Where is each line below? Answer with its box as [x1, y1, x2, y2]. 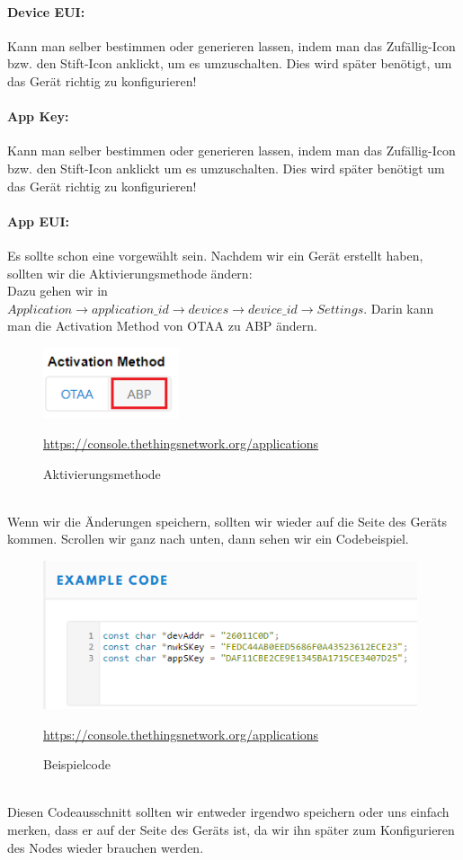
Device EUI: [7, 2, 85, 21]
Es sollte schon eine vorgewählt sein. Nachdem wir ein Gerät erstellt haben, [7, 245, 423, 264]
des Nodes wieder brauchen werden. [7, 838, 204, 856]
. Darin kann [363, 298, 434, 317]
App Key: [7, 107, 69, 126]
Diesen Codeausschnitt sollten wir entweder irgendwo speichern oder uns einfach [7, 802, 450, 821]
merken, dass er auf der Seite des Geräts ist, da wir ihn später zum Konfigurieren [7, 820, 455, 838]
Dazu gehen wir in [7, 281, 108, 300]
